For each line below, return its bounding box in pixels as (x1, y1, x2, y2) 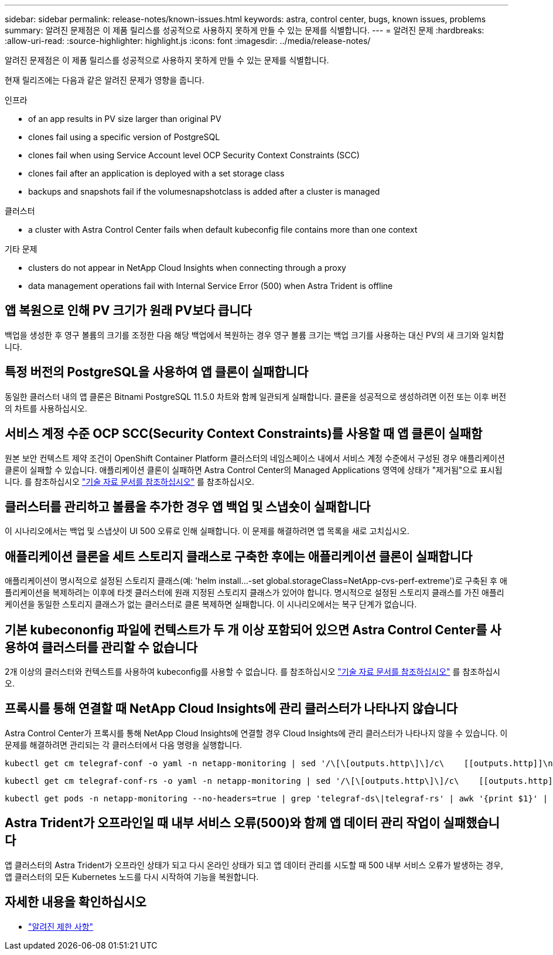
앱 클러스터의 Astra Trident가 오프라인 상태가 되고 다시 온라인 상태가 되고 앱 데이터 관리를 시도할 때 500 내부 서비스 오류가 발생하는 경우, (5, 859, 503, 870)
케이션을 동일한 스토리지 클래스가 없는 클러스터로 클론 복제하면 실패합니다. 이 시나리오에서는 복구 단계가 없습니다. (5, 599, 417, 610)
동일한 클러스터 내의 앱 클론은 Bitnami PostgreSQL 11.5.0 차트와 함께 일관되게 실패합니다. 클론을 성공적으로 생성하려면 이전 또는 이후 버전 (5, 391, 507, 402)
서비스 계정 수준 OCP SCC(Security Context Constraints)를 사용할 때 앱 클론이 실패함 (5, 426, 483, 441)
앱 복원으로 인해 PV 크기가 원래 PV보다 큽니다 (5, 303, 252, 318)
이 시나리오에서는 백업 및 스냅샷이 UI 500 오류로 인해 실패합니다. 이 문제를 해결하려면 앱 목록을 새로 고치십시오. (5, 526, 409, 536)
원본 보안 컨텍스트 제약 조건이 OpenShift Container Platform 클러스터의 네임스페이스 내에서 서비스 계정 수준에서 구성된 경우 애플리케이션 (5, 453, 505, 463)
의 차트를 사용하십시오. (5, 403, 87, 413)
